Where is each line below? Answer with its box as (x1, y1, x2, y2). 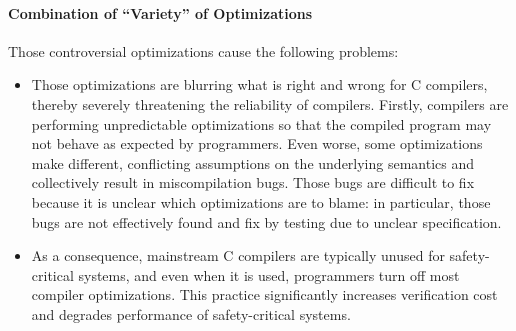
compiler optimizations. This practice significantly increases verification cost (31, 284, 498, 305)
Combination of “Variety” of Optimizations (8, 2, 313, 23)
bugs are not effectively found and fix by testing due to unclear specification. (31, 211, 502, 232)
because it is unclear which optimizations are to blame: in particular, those (31, 191, 491, 212)
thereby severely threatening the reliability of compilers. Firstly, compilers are (31, 93, 509, 114)
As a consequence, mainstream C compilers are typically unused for (31, 245, 445, 266)
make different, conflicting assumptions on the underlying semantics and (31, 152, 475, 173)
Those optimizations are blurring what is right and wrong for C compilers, (31, 74, 488, 95)
